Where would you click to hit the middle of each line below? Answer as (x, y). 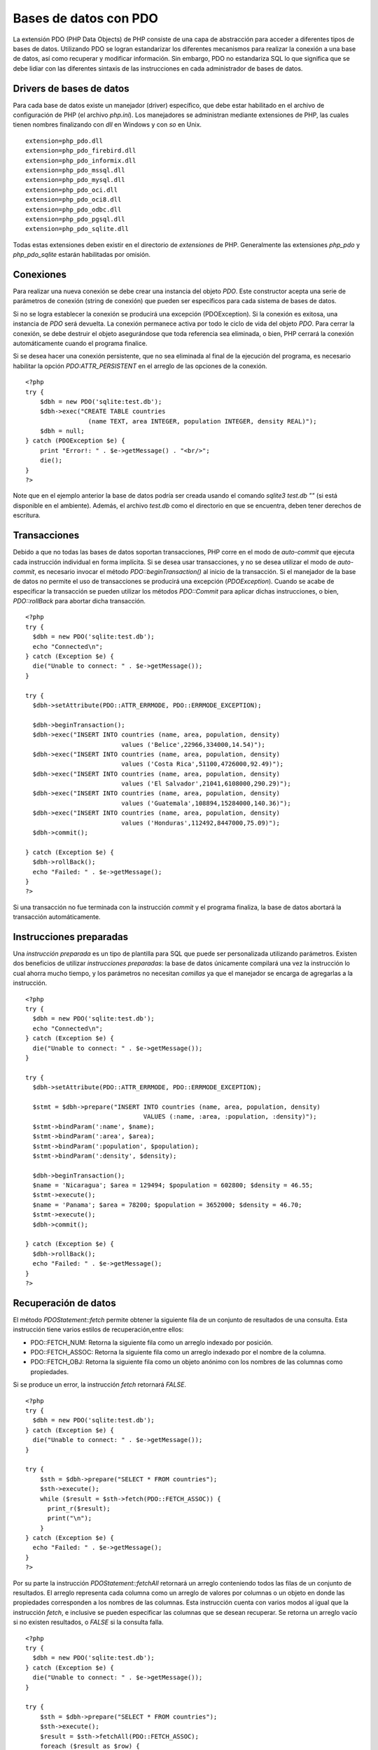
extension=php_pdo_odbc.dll (73, 209)
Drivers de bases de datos (71, 89)
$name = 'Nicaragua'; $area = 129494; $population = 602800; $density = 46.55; (173, 1185)
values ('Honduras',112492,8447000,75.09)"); (201, 823)
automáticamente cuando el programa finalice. (80, 343)
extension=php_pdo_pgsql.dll (75, 219)
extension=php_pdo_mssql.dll (75, 170)
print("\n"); (70, 1518)
